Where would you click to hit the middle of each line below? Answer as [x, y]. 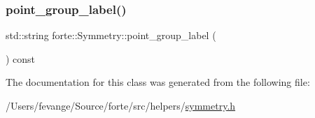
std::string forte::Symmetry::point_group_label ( [111, 35]
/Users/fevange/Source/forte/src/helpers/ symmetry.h [121, 105]
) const [21, 58]
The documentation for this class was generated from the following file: [158, 82]
